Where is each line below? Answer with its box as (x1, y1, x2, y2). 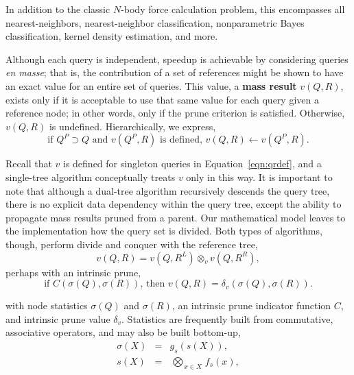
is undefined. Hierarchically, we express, (49, 119, 216, 133)
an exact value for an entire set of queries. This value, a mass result (5, 78, 297, 93)
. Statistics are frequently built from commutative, (121, 311, 333, 326)
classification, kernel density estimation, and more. (5, 29, 218, 43)
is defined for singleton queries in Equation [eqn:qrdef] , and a (62, 156, 322, 171)
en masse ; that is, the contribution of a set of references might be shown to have (5, 65, 344, 80)
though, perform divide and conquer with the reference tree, (5, 237, 258, 251)
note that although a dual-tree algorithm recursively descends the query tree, (5, 183, 330, 197)
